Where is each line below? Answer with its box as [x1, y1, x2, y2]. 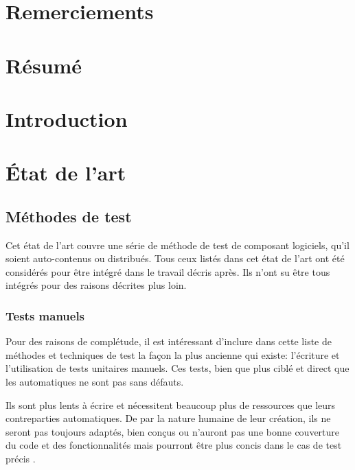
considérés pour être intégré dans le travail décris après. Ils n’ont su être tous [5, 264, 330, 279]
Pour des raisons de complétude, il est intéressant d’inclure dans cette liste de [5, 334, 332, 349]
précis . [5, 451, 36, 466]
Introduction [5, 104, 128, 132]
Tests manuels [5, 307, 85, 324]
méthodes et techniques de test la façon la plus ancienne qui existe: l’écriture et [5, 347, 340, 362]
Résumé [5, 51, 82, 79]
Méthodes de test [5, 205, 132, 226]
